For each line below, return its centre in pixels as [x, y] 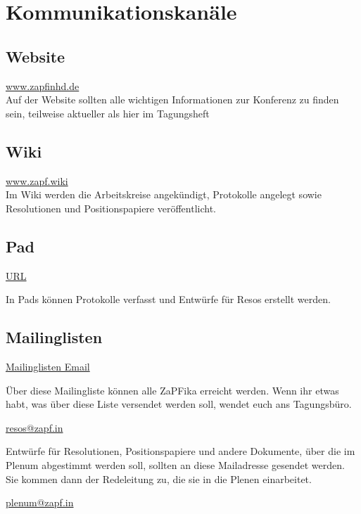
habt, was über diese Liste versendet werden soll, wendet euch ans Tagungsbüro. [179, 404]
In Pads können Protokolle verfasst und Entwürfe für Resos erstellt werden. [168, 299]
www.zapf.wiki [37, 180]
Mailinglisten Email [48, 366]
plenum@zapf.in [40, 502]
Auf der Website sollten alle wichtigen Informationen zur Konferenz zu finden [172, 99]
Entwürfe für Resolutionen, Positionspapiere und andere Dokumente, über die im [180, 451]
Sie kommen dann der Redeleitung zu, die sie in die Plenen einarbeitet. [159, 478]
